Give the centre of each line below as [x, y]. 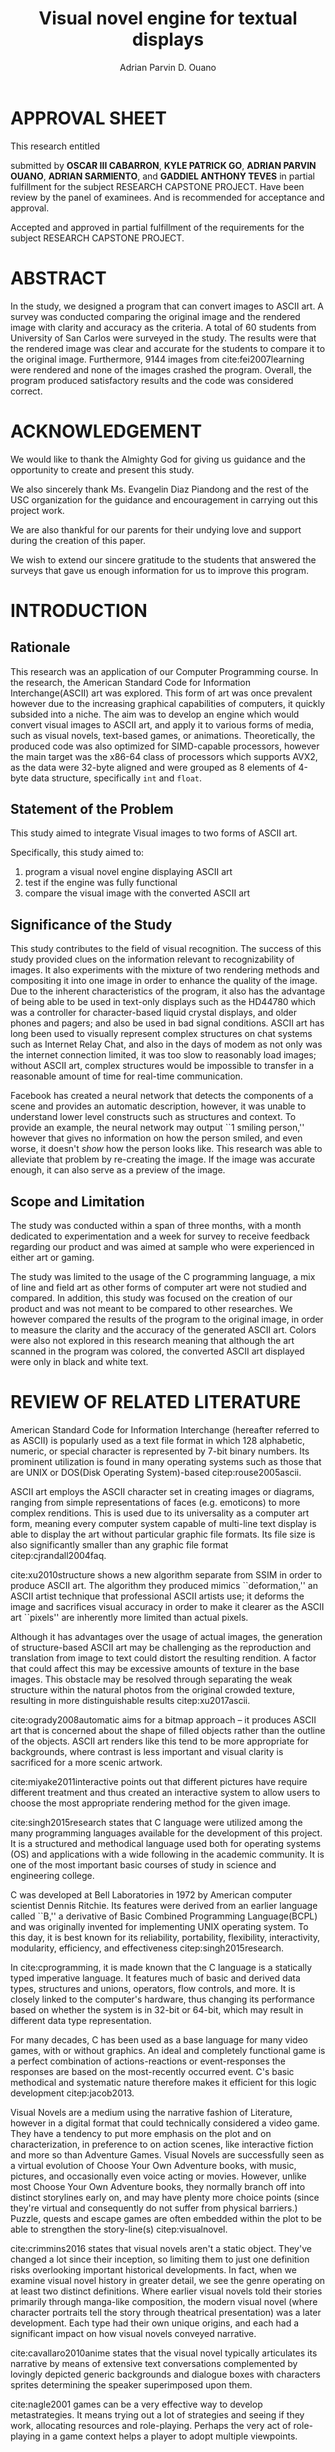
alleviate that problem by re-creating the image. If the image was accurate [163, 1159]
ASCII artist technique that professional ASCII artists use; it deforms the [157, 1596]
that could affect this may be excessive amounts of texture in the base [155, 1668]
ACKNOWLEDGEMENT [106, 431]
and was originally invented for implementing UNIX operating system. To [159, 1926]
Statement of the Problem [92, 808]
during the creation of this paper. [78, 540]
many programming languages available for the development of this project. [166, 1833]
